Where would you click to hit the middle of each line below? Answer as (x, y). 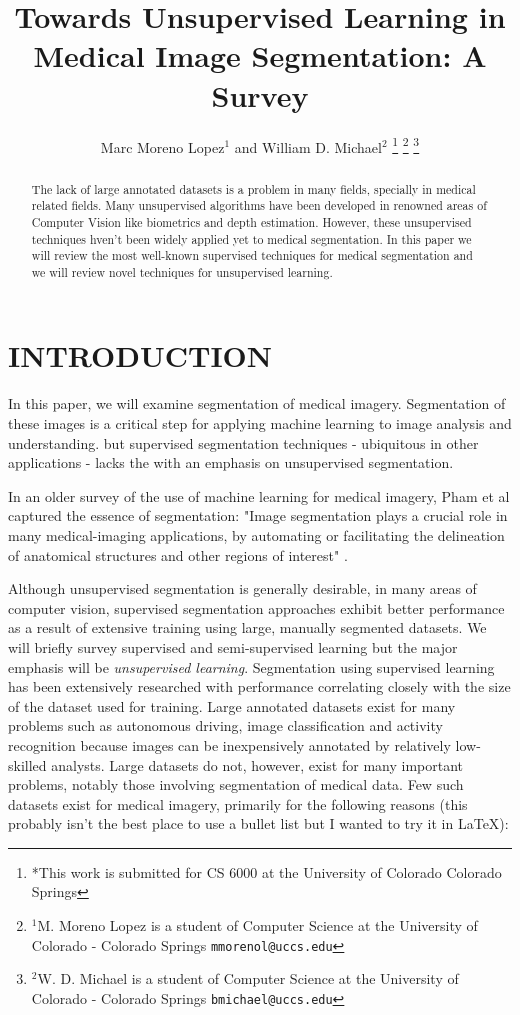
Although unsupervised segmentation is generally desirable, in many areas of (242, 588)
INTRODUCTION (140, 355)
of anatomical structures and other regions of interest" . (178, 554)
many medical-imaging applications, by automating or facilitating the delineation (256, 534)
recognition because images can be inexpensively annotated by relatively (229, 744)
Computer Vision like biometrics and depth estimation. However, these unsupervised (251, 221)
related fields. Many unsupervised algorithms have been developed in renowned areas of (259, 205)
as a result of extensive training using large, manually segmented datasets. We (247, 627)
